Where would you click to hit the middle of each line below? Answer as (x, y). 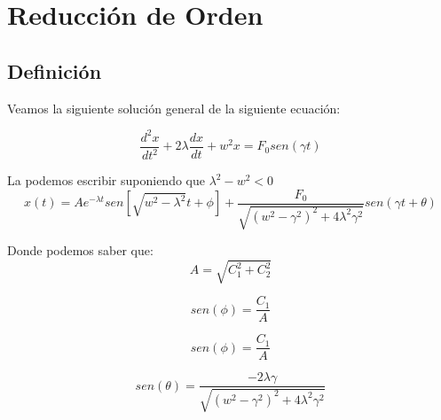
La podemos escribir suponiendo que (106, 180)
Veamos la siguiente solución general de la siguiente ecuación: (174, 108)
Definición (55, 70)
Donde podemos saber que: (80, 250)
